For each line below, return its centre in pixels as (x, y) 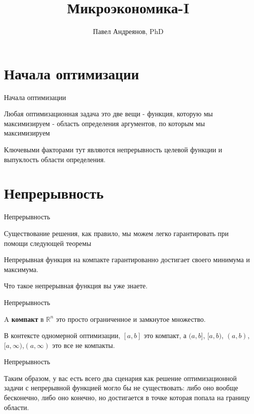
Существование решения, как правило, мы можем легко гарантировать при (116, 233)
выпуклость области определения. (55, 159)
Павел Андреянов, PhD (128, 31)
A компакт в (24, 319)
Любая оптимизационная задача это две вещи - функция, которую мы (109, 114)
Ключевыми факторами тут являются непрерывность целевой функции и (113, 150)
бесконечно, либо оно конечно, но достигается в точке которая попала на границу (127, 397)
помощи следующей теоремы (48, 243)
